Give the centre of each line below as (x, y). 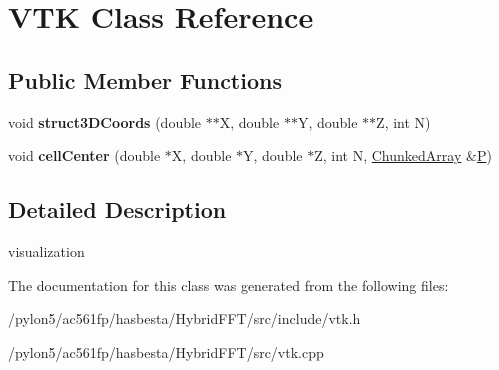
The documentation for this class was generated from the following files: (228, 284)
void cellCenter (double (84, 155)
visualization (46, 250)
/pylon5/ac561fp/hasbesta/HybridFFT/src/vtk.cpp (166, 351)
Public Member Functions (145, 79)
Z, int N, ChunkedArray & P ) (403, 155)
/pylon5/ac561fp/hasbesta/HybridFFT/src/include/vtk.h (184, 318)
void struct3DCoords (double (105, 121)
